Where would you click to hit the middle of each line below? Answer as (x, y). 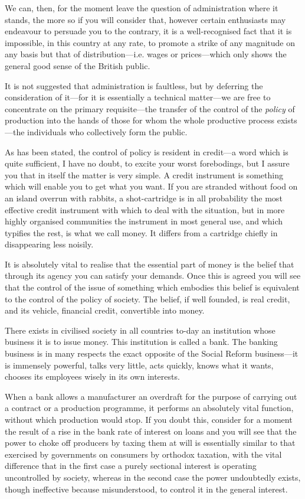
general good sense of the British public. (78, 65)
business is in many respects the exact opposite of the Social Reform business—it (152, 353)
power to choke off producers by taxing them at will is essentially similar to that (150, 443)
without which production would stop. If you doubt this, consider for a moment (149, 419)
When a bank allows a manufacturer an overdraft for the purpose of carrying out (151, 396)
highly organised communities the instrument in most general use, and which (144, 221)
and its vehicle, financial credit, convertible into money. (105, 310)
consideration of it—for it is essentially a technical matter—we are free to (138, 97)
